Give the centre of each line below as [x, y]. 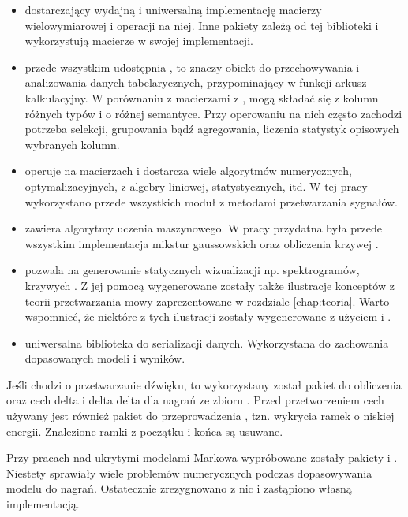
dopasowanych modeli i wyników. [105, 358]
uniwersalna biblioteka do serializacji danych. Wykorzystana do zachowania [207, 342]
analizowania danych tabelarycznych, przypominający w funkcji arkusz [196, 82]
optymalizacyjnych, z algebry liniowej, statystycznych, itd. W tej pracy [196, 186]
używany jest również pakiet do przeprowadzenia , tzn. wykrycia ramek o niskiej [200, 416]
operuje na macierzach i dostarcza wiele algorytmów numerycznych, [188, 171]
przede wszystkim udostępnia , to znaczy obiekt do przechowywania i [192, 67]
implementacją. [43, 504]
